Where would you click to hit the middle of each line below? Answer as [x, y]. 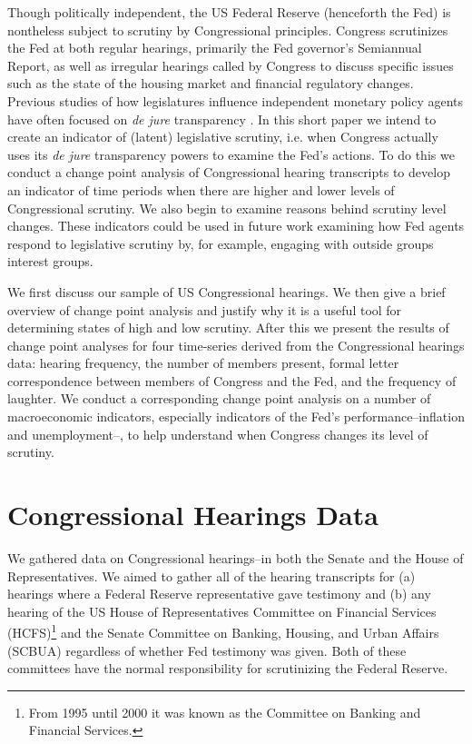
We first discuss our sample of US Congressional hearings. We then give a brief [226, 291]
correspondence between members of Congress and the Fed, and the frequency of [232, 380]
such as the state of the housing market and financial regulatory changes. [211, 83]
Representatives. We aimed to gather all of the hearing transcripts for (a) [211, 575]
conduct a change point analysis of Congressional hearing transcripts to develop [229, 172]
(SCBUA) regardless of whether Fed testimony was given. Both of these [207, 650]
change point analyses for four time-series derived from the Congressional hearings [236, 345]
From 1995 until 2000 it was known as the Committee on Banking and [225, 712]
